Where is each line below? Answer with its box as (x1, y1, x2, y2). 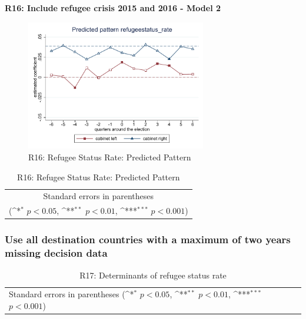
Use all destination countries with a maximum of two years (5, 232, 291, 247)
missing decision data (5, 246, 108, 260)
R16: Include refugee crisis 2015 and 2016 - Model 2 (5, 2, 221, 14)
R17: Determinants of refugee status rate (79, 268, 227, 281)
